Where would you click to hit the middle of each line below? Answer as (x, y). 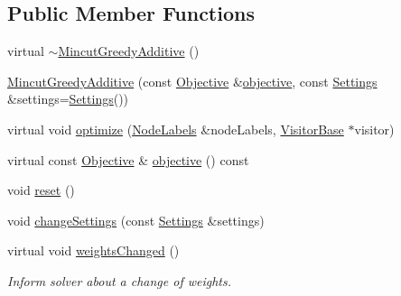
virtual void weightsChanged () (93, 250)
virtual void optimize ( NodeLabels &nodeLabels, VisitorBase (176, 129)
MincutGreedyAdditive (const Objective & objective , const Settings (192, 81)
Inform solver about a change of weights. (120, 280)
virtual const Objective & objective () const (128, 159)
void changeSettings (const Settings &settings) (136, 220)
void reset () (41, 190)
